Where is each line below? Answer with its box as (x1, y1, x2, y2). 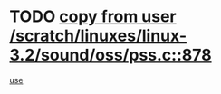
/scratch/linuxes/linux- (9, 25, 187, 46)
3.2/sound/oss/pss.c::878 (9, 45, 212, 65)
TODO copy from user (9, 6, 177, 27)
